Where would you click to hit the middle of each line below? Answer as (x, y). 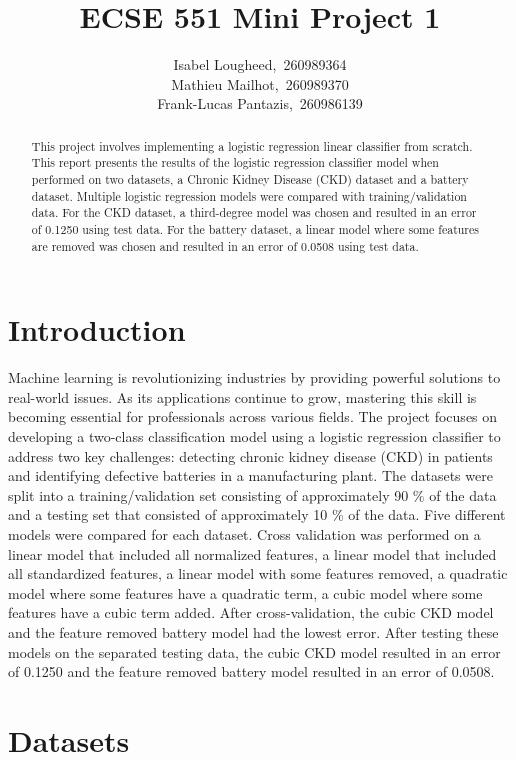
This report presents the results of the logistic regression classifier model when (235, 162)
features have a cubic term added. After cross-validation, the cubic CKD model (251, 612)
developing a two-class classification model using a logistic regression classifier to (254, 436)
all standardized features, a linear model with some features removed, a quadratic (258, 573)
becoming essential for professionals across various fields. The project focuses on (253, 416)
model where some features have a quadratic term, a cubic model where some (245, 592)
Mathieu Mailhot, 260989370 (260, 83)
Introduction (97, 329)
